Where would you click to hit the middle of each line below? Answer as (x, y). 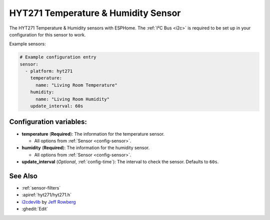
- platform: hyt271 (49, 71)
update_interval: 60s (57, 106)
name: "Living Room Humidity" (73, 99)
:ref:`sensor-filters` (41, 188)
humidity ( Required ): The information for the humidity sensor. (86, 148)
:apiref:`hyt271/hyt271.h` (47, 195)
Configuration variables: (48, 122)
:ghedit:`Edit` (35, 209)
